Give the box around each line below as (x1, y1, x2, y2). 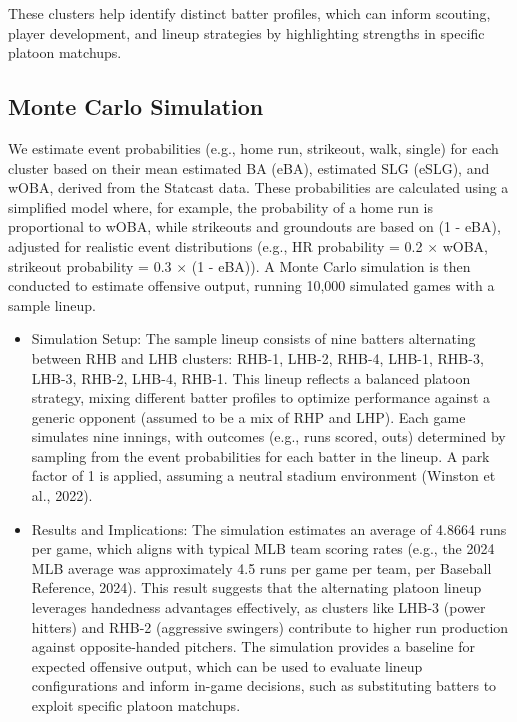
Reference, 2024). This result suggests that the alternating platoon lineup (31, 577, 482, 598)
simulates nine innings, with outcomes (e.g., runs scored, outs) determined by (31, 426, 506, 447)
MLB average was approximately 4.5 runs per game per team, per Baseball (31, 557, 492, 578)
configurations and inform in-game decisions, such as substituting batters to (31, 675, 497, 696)
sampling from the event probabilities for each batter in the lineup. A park (31, 445, 490, 466)
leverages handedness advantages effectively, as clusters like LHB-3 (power (31, 597, 486, 618)
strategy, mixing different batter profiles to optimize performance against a (31, 387, 490, 408)
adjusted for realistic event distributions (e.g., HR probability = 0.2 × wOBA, (8, 235, 489, 256)
